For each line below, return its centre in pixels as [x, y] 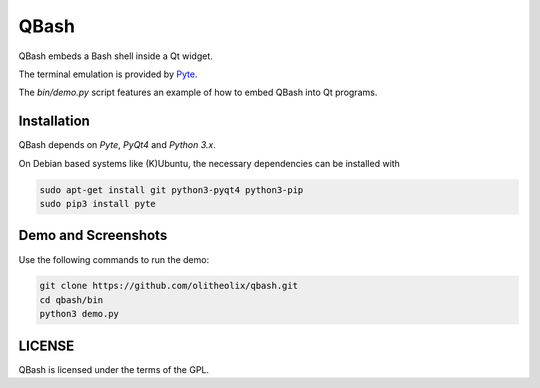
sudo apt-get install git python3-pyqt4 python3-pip [171, 189]
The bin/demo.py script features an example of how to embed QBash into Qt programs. [198, 92]
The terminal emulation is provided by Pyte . [108, 74]
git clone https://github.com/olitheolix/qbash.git [169, 286]
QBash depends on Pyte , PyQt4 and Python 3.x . [117, 145]
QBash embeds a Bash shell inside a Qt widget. [116, 56]
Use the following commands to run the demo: [114, 259]
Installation [54, 121]
